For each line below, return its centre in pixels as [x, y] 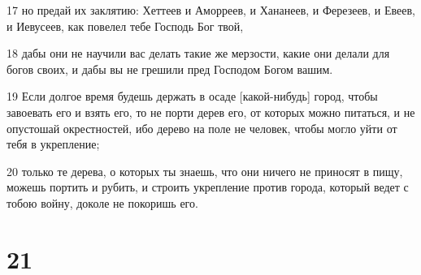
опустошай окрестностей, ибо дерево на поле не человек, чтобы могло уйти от [202, 128]
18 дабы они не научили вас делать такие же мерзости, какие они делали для [198, 53]
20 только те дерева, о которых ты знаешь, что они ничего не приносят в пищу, [205, 171]
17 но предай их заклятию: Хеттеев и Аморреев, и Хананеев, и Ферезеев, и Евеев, [211, 10]
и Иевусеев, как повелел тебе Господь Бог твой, [125, 26]
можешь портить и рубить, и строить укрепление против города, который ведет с [208, 187]
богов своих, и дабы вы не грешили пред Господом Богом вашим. [170, 69]
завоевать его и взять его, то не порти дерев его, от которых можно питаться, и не [211, 112]
